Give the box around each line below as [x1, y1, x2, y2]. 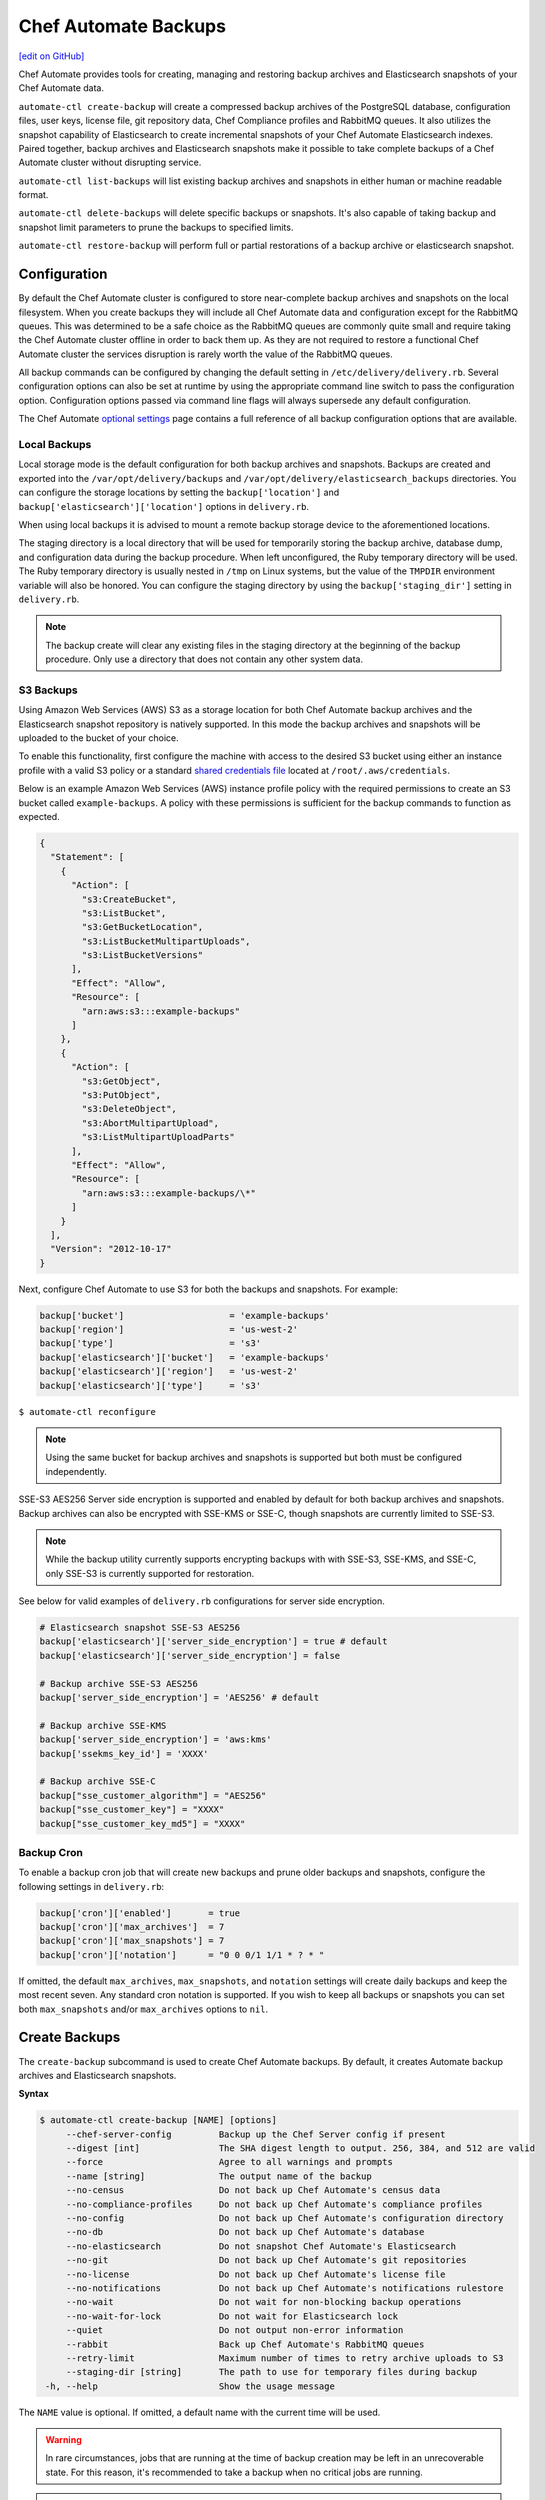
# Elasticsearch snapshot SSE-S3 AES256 [39, 1622, 240, 1634]
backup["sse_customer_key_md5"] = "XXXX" [39, 1818, 246, 1829]
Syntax [18, 2088, 49, 2100]
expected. [18, 810, 60, 822]
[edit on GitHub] [18, 50, 85, 62]
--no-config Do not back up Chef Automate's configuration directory [65, 2213, 504, 2224]
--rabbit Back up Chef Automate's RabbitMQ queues [65, 2338, 425, 2350]
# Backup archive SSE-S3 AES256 [39, 1678, 199, 1689]
